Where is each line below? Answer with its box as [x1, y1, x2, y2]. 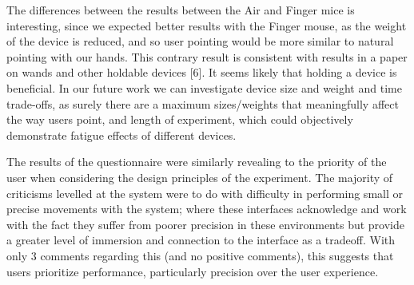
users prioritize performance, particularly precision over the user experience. [6, 263, 379, 279]
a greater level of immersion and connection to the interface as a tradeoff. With [6, 232, 396, 248]
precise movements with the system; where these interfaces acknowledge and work [6, 200, 407, 217]
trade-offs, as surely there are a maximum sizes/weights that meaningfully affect [6, 95, 399, 112]
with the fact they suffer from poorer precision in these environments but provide [6, 216, 404, 232]
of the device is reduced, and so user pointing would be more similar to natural [6, 33, 394, 49]
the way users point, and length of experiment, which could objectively [6, 111, 353, 128]
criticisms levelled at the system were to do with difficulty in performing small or [6, 184, 403, 201]
